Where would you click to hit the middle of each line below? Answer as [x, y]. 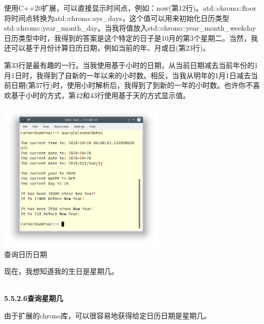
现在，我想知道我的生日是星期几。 [61, 271]
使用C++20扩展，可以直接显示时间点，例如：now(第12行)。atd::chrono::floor [130, 8]
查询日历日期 [26, 254]
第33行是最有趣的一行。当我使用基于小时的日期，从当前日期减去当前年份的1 [131, 65]
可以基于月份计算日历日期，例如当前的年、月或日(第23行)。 [110, 48]
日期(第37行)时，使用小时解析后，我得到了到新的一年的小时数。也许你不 [132, 85]
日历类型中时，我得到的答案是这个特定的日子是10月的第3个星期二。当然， [127, 38]
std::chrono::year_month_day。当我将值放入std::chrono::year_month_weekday [130, 28]
